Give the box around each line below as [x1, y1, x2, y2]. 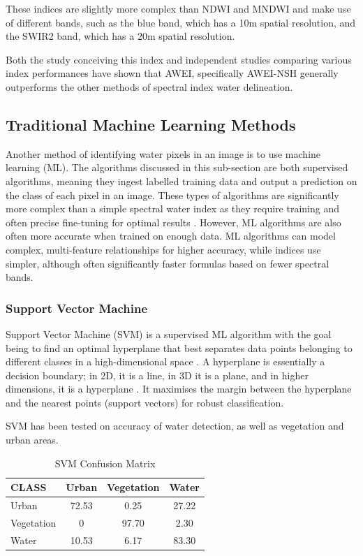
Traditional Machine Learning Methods [6, 113, 296, 135]
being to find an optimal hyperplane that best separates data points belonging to [6, 340, 353, 355]
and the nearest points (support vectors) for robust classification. [6, 395, 284, 409]
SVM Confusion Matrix [54, 455, 156, 470]
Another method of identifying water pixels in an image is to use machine [6, 146, 321, 161]
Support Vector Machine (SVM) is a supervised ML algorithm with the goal [6, 326, 332, 341]
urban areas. [6, 432, 59, 447]
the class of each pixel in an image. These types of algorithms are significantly [6, 187, 339, 202]
